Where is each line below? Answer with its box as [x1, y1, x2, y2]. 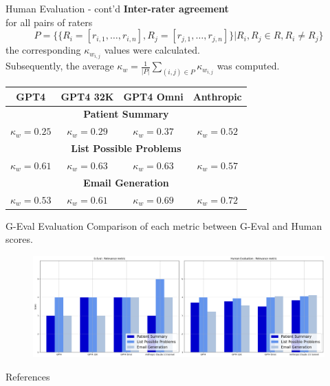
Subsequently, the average [5, 58, 114, 73]
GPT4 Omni [123, 89, 184, 103]
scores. [5, 232, 33, 246]
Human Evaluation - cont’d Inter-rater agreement [5, 1, 229, 15]
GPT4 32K [60, 89, 114, 103]
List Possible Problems [71, 141, 181, 156]
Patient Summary [83, 107, 169, 121]
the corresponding [5, 43, 81, 57]
